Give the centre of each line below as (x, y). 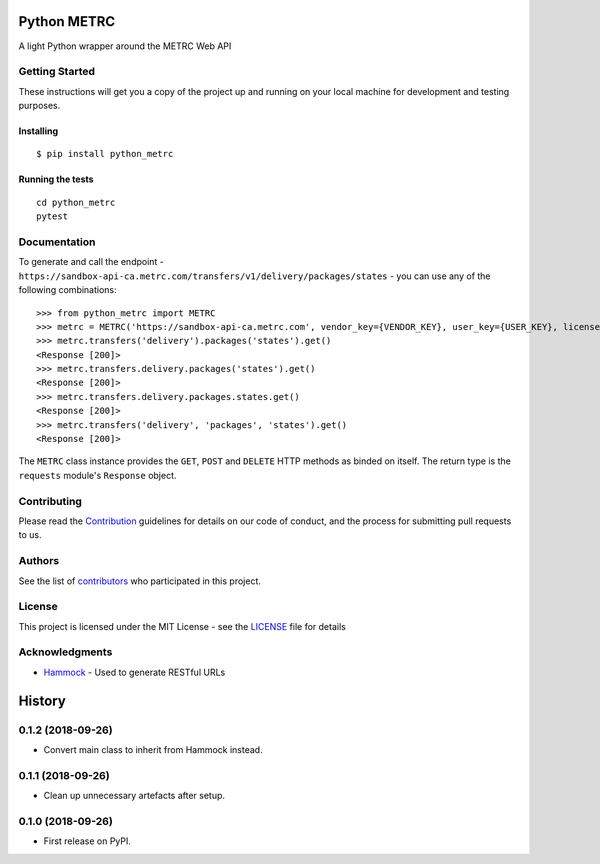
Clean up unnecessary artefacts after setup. (134, 796)
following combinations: (67, 290)
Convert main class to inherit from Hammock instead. (153, 749)
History (42, 700)
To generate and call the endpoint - (91, 262)
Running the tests (56, 179)
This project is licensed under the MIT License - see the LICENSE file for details (182, 626)
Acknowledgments (65, 652)
